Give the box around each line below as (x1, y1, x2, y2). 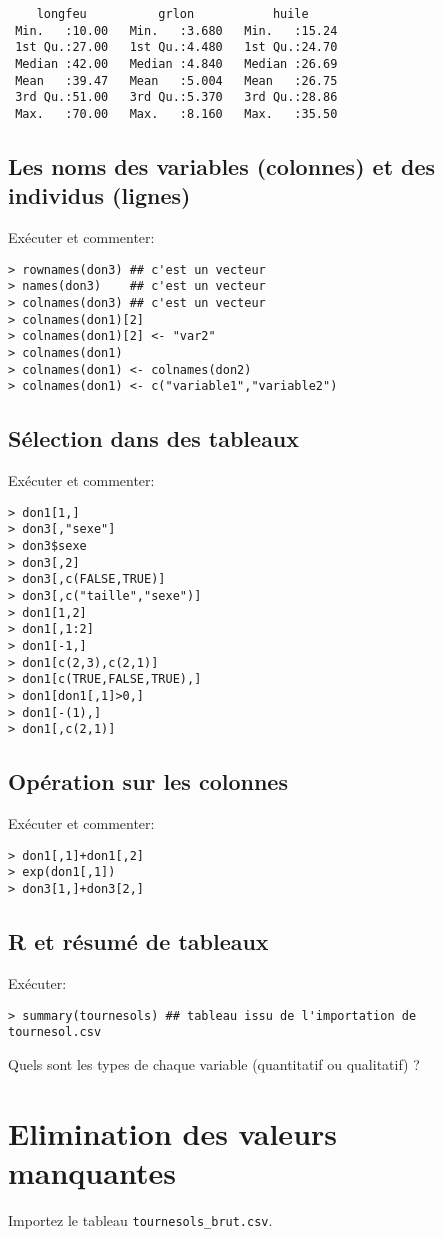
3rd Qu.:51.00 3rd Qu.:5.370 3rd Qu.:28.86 (15, 90, 338, 105)
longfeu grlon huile (36, 7, 309, 21)
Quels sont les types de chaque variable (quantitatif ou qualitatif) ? (8, 1053, 420, 1074)
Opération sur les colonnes (8, 766, 288, 797)
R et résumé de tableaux (8, 926, 269, 957)
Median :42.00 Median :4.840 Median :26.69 (15, 56, 338, 71)
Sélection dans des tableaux (8, 423, 300, 454)
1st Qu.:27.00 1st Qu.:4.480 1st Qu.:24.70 (15, 40, 338, 55)
